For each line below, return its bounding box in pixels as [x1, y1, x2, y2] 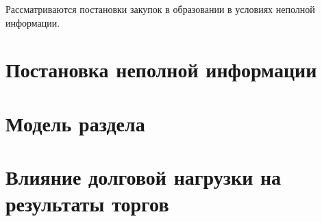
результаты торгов [5, 190, 169, 218]
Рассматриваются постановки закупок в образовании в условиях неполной [5, 2, 315, 16]
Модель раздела [5, 109, 145, 137]
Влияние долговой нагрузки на [5, 163, 282, 191]
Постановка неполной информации [5, 55, 317, 83]
